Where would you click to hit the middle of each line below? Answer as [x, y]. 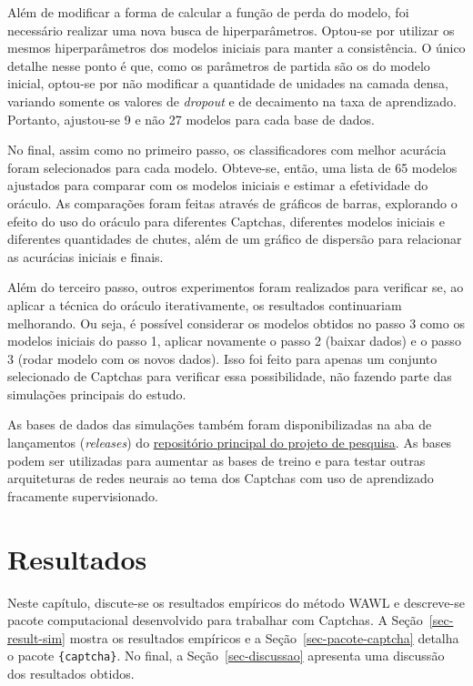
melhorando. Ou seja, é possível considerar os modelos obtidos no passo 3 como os [236, 323]
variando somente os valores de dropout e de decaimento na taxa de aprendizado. [232, 101]
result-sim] [36, 637]
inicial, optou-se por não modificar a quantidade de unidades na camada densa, [228, 83]
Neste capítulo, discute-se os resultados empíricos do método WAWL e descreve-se [236, 602]
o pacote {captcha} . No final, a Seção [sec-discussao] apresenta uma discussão [226, 656]
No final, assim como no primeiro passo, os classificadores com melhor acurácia [227, 150]
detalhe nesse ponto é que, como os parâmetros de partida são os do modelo [219, 65]
